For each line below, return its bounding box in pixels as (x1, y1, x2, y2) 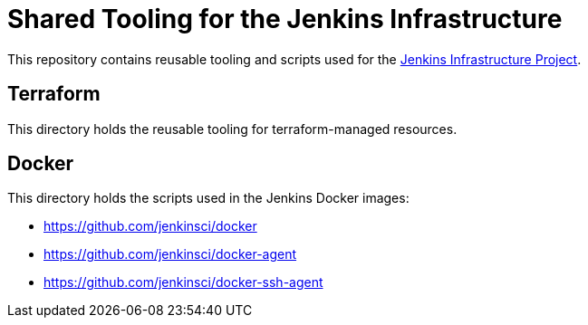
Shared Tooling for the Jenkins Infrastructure (7, 4, 563, 34)
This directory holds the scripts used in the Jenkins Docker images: (7, 190, 410, 206)
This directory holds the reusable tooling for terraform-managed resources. (7, 120, 458, 137)
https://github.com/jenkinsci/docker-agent (43, 246, 297, 263)
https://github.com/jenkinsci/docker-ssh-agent (43, 274, 323, 291)
